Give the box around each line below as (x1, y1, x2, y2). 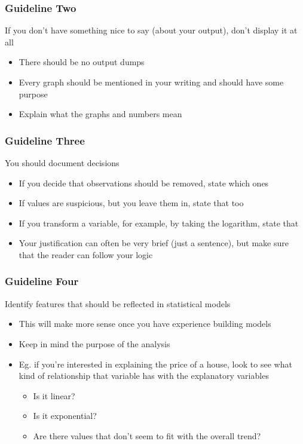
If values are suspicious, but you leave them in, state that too (19, 197, 244, 209)
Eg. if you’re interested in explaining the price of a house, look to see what (19, 357, 292, 370)
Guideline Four (5, 274, 79, 289)
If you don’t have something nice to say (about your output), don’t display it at (5, 24, 298, 36)
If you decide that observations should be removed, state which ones (19, 176, 269, 189)
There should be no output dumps (19, 56, 145, 68)
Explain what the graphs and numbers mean (19, 108, 182, 120)
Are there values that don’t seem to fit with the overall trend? (33, 429, 261, 442)
